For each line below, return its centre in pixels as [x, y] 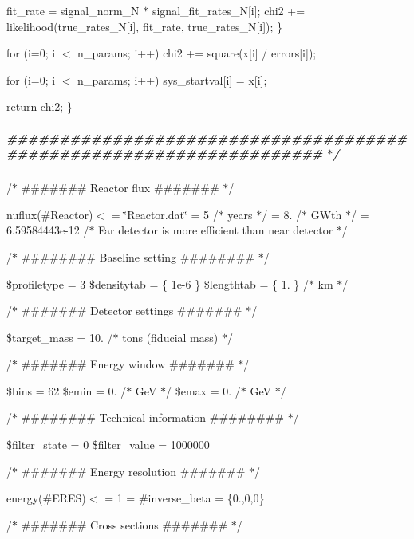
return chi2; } [39, 106]
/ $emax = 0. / [203, 390]
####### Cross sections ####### [124, 524]
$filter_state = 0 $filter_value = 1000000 [108, 445]
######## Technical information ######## [153, 417]
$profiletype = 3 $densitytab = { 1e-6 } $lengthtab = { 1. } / [158, 283]
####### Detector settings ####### [132, 311]
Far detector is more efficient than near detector [216, 230]
